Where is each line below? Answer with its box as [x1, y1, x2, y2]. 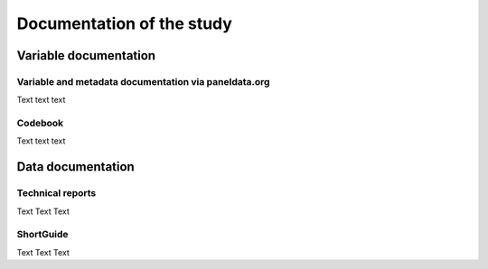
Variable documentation [16, 48, 156, 63]
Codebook [16, 117, 64, 130]
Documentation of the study [16, 14, 232, 33]
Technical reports [16, 187, 97, 199]
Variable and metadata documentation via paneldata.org [16, 75, 270, 88]
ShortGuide [16, 228, 69, 241]
